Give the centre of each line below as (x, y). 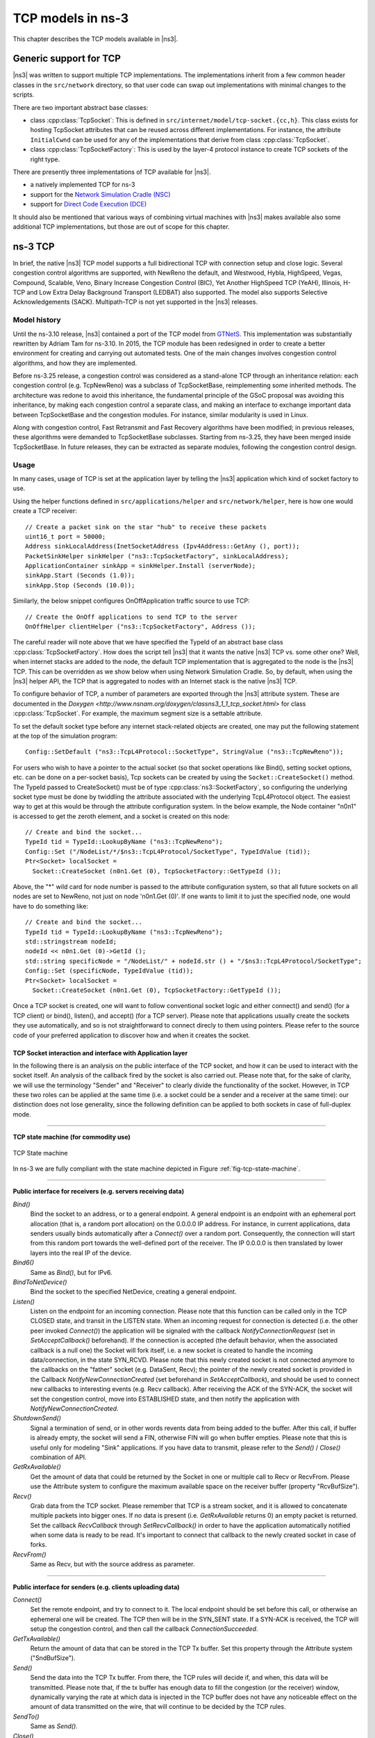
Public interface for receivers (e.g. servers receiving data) (98, 1192)
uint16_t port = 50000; (66, 536)
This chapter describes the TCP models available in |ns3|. (95, 39)
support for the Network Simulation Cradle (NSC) (100, 194)
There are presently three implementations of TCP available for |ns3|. (112, 172)
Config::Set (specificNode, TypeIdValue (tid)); (109, 971)
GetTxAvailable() (36, 1639)
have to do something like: (50, 906)
